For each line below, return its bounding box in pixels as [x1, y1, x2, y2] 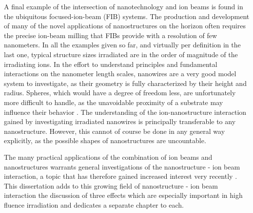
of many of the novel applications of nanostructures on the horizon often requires [4, 21, 246, 31]
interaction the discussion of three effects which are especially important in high [4, 190, 243, 200]
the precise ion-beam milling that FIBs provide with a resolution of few [4, 30, 217, 40]
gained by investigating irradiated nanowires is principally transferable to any [4, 116, 236, 127]
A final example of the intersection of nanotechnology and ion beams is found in [4, 1, 243, 11]
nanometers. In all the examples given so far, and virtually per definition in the [4, 40, 241, 50]
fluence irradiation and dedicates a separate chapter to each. [4, 199, 184, 210]
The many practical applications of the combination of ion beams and [4, 151, 213, 162]
